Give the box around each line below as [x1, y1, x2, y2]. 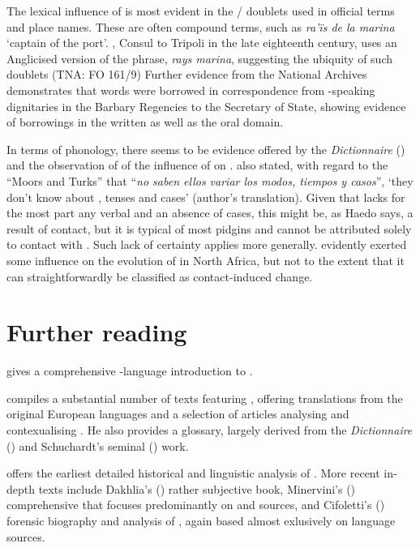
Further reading [6, 315, 187, 349]
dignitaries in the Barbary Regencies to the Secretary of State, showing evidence [6, 97, 406, 114]
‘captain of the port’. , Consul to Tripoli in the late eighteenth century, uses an [6, 34, 397, 51]
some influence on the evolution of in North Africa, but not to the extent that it [6, 251, 405, 268]
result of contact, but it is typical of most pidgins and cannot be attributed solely [6, 220, 412, 237]
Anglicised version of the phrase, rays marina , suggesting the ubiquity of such [6, 49, 393, 66]
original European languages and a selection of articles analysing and [6, 405, 349, 422]
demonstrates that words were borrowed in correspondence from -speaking [6, 81, 375, 98]
